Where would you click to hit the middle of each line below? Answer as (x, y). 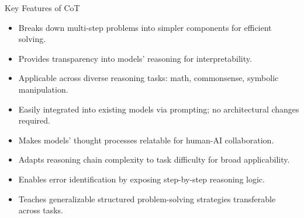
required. (34, 120)
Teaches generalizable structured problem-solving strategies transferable (147, 198)
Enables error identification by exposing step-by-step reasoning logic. (141, 179)
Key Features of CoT (42, 8)
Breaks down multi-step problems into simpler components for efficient (145, 27)
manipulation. (43, 89)
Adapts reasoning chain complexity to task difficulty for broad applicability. (154, 159)
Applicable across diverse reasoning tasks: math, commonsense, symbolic (148, 78)
